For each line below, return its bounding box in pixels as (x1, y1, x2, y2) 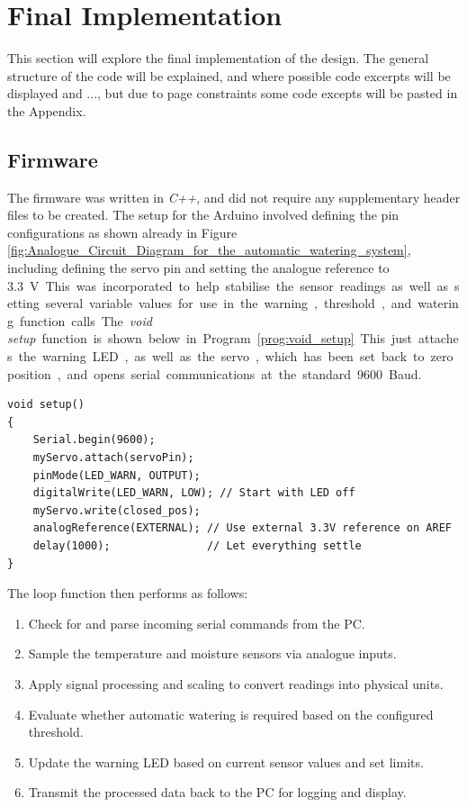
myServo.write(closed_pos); (32, 503, 201, 517)
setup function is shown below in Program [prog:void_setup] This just (7, 329, 412, 348)
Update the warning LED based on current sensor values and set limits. (28, 752, 424, 771)
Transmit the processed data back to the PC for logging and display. (28, 783, 407, 802)
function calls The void (19, 311, 152, 330)
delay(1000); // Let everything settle (32, 539, 362, 552)
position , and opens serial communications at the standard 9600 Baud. (7, 364, 422, 383)
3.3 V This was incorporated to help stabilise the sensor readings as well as (7, 276, 449, 295)
